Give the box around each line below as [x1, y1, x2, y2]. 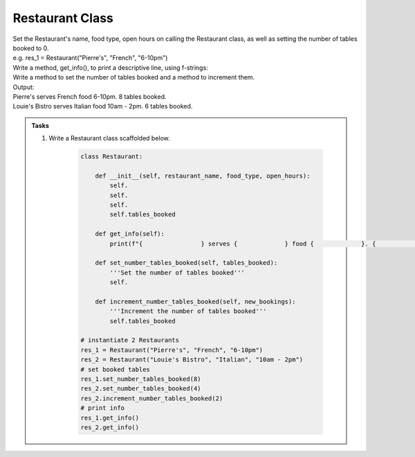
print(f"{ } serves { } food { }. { [109, 239, 376, 248]
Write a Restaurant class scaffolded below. [48, 134, 171, 142]
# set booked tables [80, 365, 150, 373]
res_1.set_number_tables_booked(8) [80, 375, 201, 383]
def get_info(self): [95, 230, 165, 238]
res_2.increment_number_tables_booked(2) [80, 394, 223, 402]
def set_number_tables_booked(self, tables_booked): [95, 259, 278, 267]
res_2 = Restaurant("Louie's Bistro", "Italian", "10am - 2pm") [80, 356, 304, 364]
